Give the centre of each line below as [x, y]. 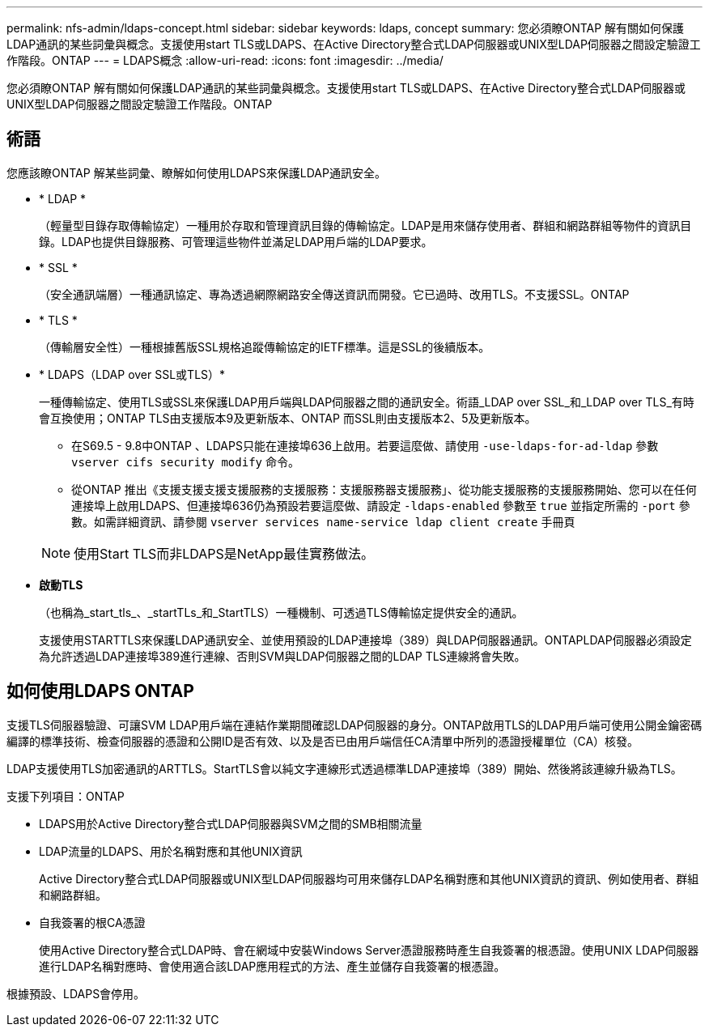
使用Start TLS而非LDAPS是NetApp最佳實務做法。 [224, 553]
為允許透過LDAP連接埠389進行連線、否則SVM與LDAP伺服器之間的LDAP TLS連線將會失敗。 [282, 656]
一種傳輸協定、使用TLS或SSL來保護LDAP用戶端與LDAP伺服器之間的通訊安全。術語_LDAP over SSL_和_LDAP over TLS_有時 [367, 402]
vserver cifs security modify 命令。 [185, 461]
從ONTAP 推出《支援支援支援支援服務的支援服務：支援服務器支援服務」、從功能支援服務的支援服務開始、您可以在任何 [384, 489]
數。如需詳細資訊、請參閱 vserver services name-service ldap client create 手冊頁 [323, 521]
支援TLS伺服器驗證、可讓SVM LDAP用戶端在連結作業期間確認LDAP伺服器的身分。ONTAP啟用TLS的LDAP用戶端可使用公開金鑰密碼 [354, 725]
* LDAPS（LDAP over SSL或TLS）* [132, 374]
